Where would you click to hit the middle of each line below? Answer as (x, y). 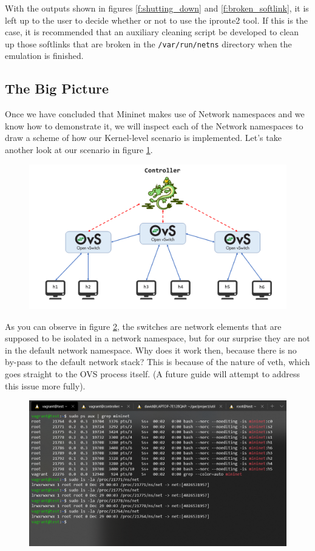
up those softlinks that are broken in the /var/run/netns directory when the (148, 43)
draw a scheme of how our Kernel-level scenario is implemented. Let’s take (143, 138)
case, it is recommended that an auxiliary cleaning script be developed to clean (152, 32)
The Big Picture (57, 88)
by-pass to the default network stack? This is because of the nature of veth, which (157, 362)
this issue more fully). (45, 385)
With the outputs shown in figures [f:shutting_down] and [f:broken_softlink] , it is (157, 8)
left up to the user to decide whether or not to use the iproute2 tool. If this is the (157, 20)
